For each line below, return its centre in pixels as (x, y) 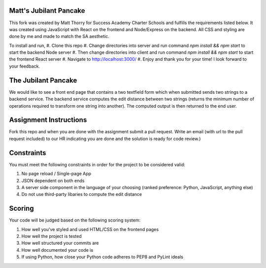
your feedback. (25, 66)
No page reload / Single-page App (56, 174)
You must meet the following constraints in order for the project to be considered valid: (97, 164)
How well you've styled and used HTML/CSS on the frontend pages (90, 229)
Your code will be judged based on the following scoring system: (75, 220)
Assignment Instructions (48, 120)
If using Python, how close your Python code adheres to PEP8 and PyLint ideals (102, 257)
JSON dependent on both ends (53, 181)
